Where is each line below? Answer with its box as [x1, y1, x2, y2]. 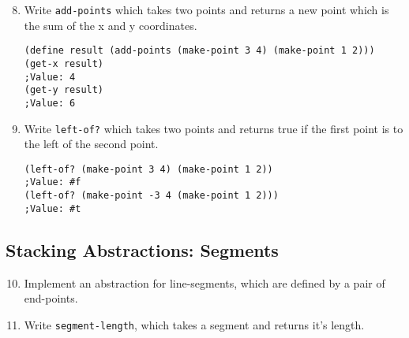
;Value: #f [24, 176, 81, 188]
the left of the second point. [24, 136, 159, 152]
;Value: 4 [24, 71, 76, 83]
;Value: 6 [24, 97, 76, 109]
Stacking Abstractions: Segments [6, 237, 279, 262]
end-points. [24, 290, 78, 306]
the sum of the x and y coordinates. [24, 17, 197, 33]
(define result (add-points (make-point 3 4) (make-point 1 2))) [24, 45, 375, 57]
